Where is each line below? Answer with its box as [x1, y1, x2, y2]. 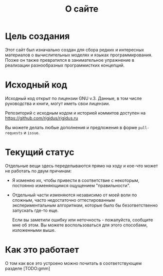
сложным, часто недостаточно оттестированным [12, 197, 115, 203]
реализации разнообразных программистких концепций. [5, 62, 125, 68]
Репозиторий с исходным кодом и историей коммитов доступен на [5, 110, 146, 116]
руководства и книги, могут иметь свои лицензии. [5, 101, 110, 106]
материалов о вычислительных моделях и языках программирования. [5, 52, 153, 58]
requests [5, 130, 23, 136]
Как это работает [5, 244, 79, 255]
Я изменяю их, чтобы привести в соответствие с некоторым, [12, 177, 140, 183]
